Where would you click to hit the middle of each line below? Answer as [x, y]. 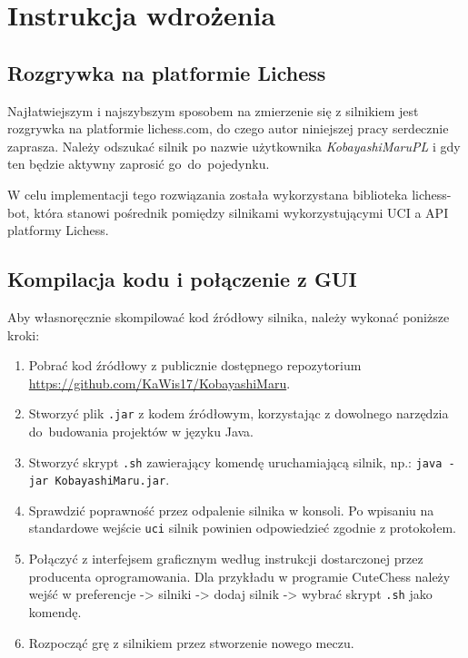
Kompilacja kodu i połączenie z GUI [182, 279]
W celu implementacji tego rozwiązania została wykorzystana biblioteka [208, 194]
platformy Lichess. [58, 230]
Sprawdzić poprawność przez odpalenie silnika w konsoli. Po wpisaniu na [231, 510]
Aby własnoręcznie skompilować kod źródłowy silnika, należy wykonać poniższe [229, 316]
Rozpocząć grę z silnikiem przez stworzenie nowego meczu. [191, 642]
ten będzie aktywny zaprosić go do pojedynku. [139, 164]
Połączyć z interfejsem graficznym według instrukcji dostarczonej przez [226, 559]
